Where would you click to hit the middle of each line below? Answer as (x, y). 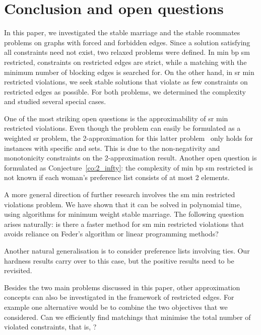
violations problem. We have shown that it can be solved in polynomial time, (123, 204)
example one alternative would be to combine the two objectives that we (116, 307)
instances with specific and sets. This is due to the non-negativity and (112, 148)
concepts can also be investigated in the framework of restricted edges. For (119, 297)
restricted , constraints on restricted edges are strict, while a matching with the (125, 62)
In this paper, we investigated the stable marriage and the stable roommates (122, 32)
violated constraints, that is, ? (50, 327)
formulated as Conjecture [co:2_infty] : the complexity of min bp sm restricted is (128, 167)
